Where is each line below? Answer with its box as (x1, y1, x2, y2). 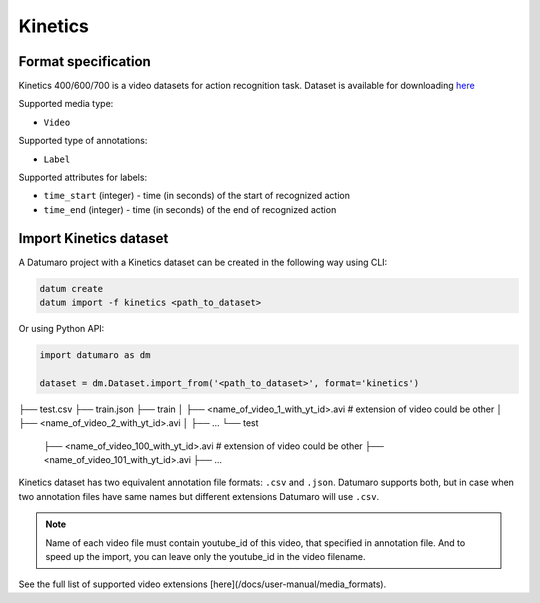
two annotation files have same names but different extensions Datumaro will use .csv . (18, 490, 380, 502)
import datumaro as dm (39, 350, 151, 361)
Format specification (18, 53, 152, 70)
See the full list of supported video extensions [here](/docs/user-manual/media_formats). (18, 578, 387, 590)
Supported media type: (18, 98, 114, 110)
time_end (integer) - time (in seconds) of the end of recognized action (43, 203, 337, 215)
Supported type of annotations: (18, 135, 148, 147)
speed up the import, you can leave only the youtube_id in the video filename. (45, 550, 366, 562)
